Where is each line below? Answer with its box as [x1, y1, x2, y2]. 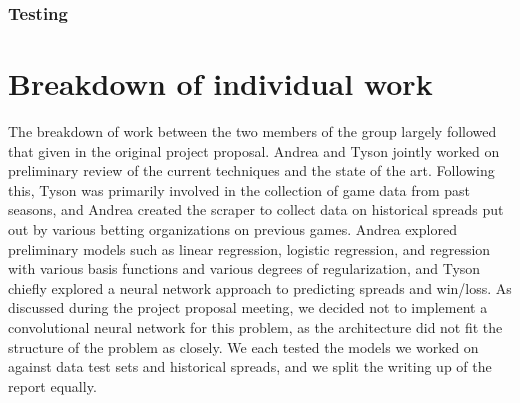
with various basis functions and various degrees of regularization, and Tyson [8, 258, 481, 279]
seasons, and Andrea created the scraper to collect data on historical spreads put [8, 199, 504, 220]
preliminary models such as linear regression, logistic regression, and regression [8, 238, 491, 259]
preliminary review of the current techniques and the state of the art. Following [8, 160, 495, 181]
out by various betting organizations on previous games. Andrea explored [8, 218, 457, 239]
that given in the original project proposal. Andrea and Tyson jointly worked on [8, 140, 500, 161]
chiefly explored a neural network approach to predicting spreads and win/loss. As [8, 277, 512, 298]
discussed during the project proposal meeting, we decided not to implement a [8, 297, 488, 318]
